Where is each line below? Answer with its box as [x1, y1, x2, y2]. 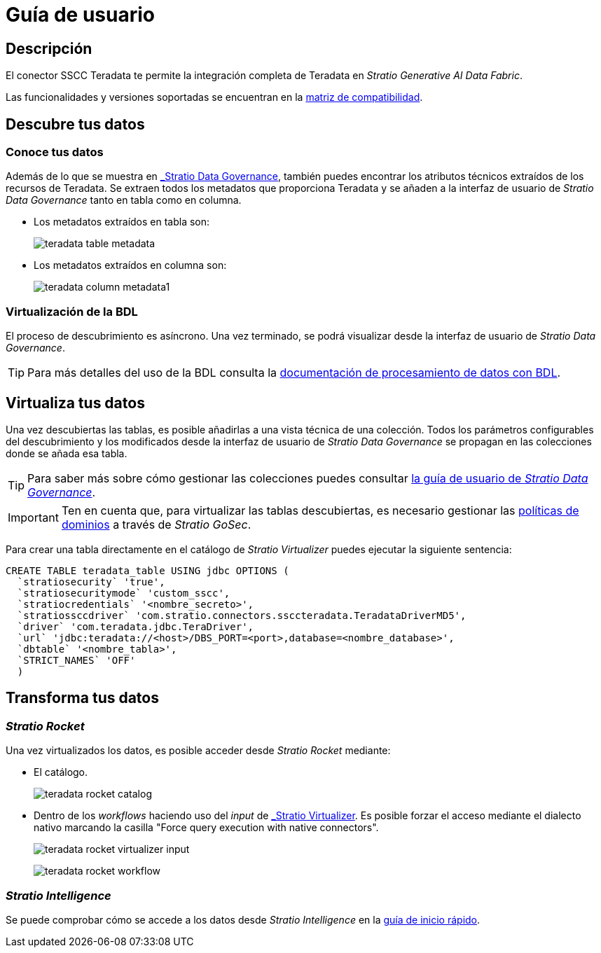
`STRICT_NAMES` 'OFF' [17, 654, 136, 666]
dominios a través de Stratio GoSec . [61, 517, 251, 531]
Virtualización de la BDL [6, 304, 138, 319]
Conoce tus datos [6, 145, 104, 160]
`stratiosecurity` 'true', [17, 576, 165, 587]
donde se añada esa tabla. [6, 447, 127, 459]
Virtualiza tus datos [6, 394, 145, 412]
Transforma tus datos [6, 689, 159, 707]
